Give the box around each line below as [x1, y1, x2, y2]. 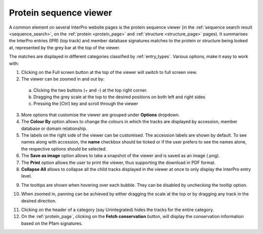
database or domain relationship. [21, 126, 88, 131]
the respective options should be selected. [21, 146, 107, 152]
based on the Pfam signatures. [21, 220, 83, 226]
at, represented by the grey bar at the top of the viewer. [9, 44, 120, 51]
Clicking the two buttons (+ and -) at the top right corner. [33, 87, 148, 93]
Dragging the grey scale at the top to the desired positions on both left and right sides [33, 94, 206, 100]
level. [21, 173, 32, 179]
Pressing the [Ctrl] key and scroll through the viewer [33, 101, 138, 107]
